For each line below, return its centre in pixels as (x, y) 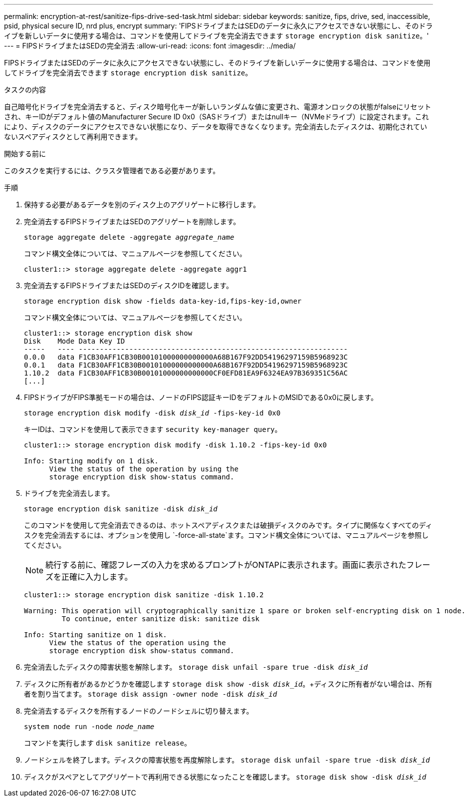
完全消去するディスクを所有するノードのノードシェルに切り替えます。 (139, 711)
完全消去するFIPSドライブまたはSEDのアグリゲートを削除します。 (132, 221)
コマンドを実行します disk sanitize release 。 (108, 743)
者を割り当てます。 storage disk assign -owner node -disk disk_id (151, 694)
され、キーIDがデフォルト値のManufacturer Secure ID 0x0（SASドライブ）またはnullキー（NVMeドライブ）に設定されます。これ (217, 117)
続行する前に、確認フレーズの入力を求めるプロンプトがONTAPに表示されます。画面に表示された (226, 565)
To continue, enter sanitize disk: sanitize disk (161, 619)
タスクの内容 (25, 90)
